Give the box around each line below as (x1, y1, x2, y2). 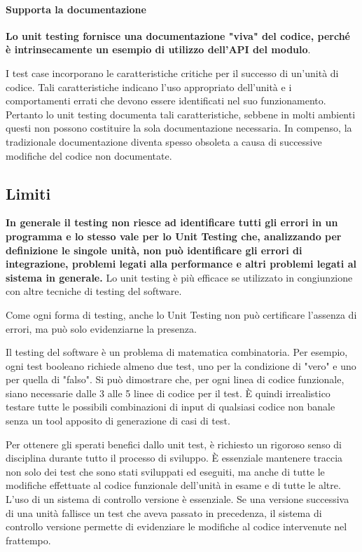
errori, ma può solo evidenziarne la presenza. (6, 321, 197, 336)
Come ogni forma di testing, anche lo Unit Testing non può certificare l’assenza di (6, 307, 357, 322)
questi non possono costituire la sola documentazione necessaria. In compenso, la (6, 120, 352, 135)
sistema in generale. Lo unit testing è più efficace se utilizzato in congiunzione (6, 270, 353, 284)
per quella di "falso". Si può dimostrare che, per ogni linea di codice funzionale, (6, 372, 344, 387)
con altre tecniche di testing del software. (6, 284, 182, 298)
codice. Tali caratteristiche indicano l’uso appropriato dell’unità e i (6, 79, 292, 94)
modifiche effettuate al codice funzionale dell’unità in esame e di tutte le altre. (6, 478, 341, 492)
